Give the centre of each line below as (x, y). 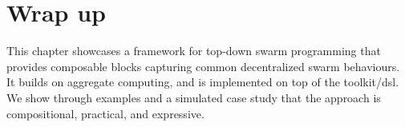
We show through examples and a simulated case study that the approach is (194, 97)
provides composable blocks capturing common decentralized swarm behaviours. (203, 66)
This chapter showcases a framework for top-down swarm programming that (194, 51)
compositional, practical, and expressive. (105, 113)
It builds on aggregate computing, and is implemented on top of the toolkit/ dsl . (203, 82)
